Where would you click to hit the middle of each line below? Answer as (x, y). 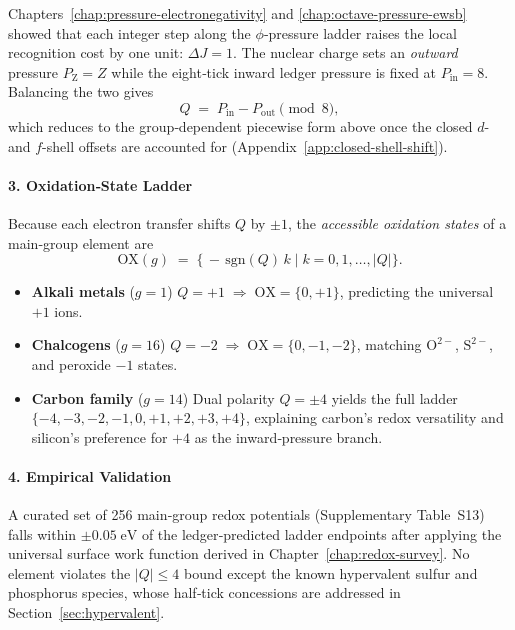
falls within (42, 533)
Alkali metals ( (83, 291)
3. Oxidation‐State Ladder (100, 184)
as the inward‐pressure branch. (288, 436)
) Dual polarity (228, 397)
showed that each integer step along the (129, 32)
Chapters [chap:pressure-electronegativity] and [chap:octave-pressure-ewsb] (237, 13)
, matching (389, 344)
